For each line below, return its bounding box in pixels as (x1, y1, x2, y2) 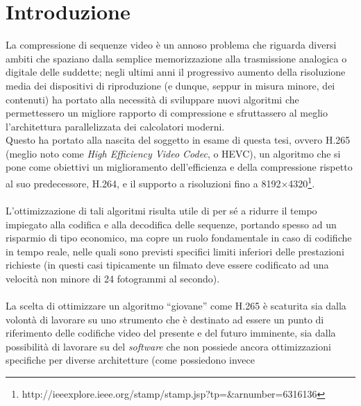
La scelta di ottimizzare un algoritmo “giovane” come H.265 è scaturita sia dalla (6, 298, 346, 313)
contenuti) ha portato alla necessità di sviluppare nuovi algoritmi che (6, 92, 299, 106)
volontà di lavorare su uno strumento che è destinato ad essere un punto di (6, 312, 324, 326)
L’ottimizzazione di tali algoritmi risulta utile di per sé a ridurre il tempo (6, 203, 317, 217)
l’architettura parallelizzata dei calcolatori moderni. (6, 119, 225, 133)
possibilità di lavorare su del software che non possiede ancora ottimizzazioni (6, 339, 331, 353)
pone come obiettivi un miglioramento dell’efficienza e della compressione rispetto (6, 160, 353, 174)
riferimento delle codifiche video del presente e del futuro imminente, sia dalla (6, 325, 336, 340)
